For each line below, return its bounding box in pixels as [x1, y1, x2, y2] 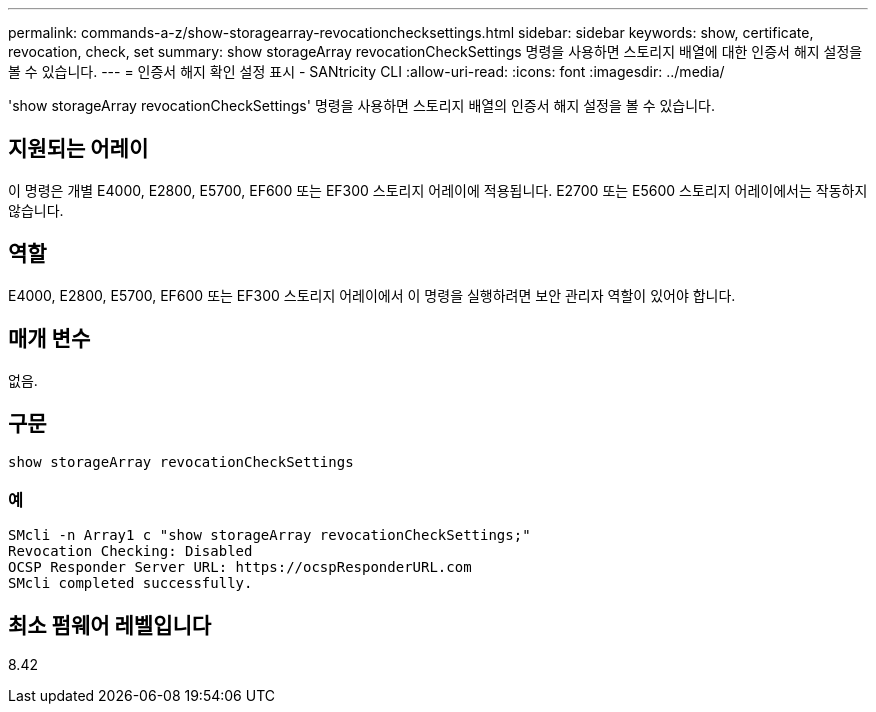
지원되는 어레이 [8, 136, 149, 162]
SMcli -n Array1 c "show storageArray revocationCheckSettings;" [8, 527, 531, 544]
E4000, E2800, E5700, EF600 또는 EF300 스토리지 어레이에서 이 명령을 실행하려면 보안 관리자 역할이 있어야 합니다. [8, 286, 736, 304]
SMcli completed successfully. [8, 575, 253, 592]
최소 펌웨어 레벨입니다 [8, 612, 212, 638]
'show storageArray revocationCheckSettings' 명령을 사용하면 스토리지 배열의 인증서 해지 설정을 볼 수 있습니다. [8, 97, 716, 114]
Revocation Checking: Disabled [8, 543, 253, 560]
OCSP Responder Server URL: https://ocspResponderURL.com [8, 559, 472, 576]
